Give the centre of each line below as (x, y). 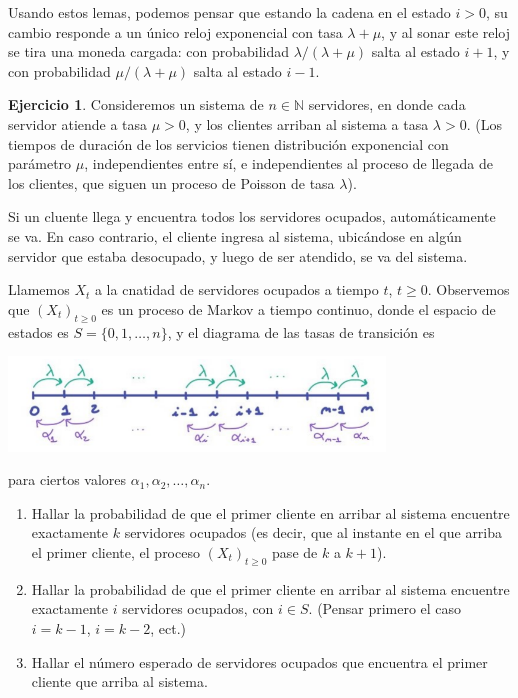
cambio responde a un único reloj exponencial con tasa (175, 31)
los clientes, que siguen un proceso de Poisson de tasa (171, 182)
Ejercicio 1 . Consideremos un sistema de (136, 104)
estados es (38, 331)
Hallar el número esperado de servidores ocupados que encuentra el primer (259, 661)
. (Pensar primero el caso (385, 608)
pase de (295, 552)
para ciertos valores (67, 479)
